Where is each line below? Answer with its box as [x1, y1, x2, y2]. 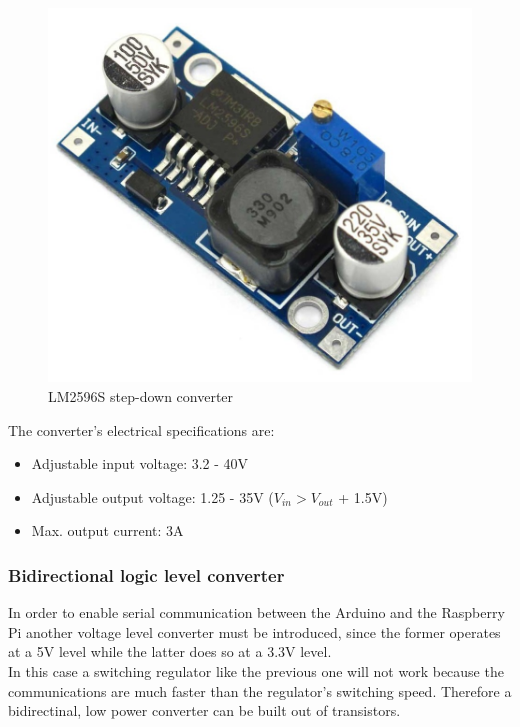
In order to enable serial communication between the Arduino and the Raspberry [8, 602, 505, 623]
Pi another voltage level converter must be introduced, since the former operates [8, 621, 501, 642]
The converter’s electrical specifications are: [8, 419, 275, 440]
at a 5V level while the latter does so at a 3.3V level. [8, 641, 332, 662]
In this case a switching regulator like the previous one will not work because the [8, 660, 504, 681]
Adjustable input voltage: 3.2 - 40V [31, 453, 249, 474]
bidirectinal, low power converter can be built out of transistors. [8, 700, 401, 721]
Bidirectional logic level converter [8, 562, 285, 587]
